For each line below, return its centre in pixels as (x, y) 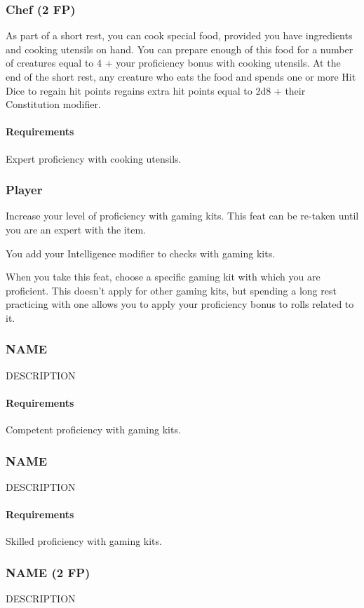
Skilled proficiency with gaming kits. (84, 541)
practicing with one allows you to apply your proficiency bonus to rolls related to (180, 304)
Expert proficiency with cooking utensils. (94, 158)
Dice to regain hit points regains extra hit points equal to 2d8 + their (156, 90)
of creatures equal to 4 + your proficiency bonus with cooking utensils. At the (173, 63)
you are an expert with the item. (76, 229)
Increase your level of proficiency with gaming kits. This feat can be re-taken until (182, 216)
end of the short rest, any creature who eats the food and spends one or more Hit (181, 76)
